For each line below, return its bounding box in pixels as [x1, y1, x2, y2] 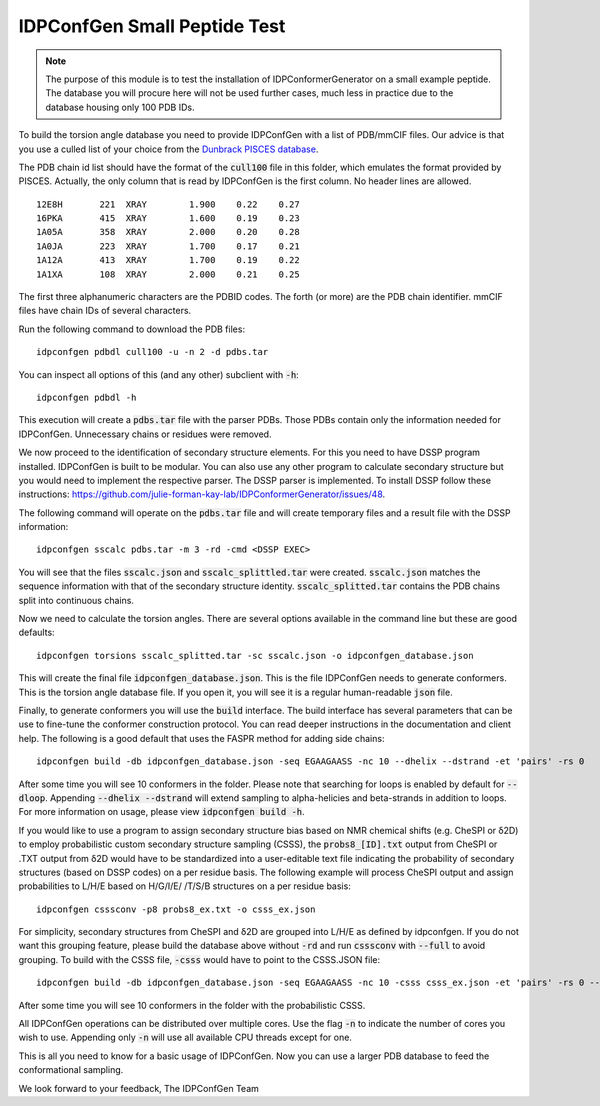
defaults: [18, 626, 55, 639]
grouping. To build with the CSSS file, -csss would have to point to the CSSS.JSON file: [18, 953, 381, 965]
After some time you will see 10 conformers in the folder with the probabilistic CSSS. [18, 999, 366, 1011]
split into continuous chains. [18, 594, 135, 606]
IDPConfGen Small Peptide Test [18, 15, 286, 37]
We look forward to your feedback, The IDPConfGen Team [18, 1082, 260, 1094]
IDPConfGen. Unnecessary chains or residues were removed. [18, 428, 272, 440]
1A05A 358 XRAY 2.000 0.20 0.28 [36, 226, 300, 238]
